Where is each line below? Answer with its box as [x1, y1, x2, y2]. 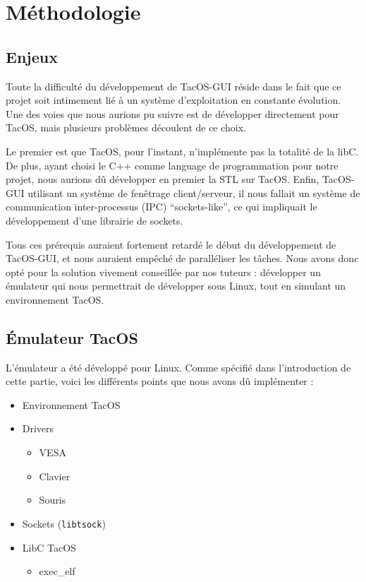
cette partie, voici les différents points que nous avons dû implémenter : [6, 374, 314, 388]
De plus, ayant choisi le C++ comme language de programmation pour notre [6, 158, 338, 172]
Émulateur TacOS [6, 326, 138, 348]
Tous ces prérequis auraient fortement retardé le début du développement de [6, 237, 336, 251]
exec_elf [39, 564, 75, 578]
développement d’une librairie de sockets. [6, 213, 183, 227]
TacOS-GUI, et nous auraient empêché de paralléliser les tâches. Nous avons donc [6, 251, 359, 266]
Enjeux [6, 45, 58, 67]
